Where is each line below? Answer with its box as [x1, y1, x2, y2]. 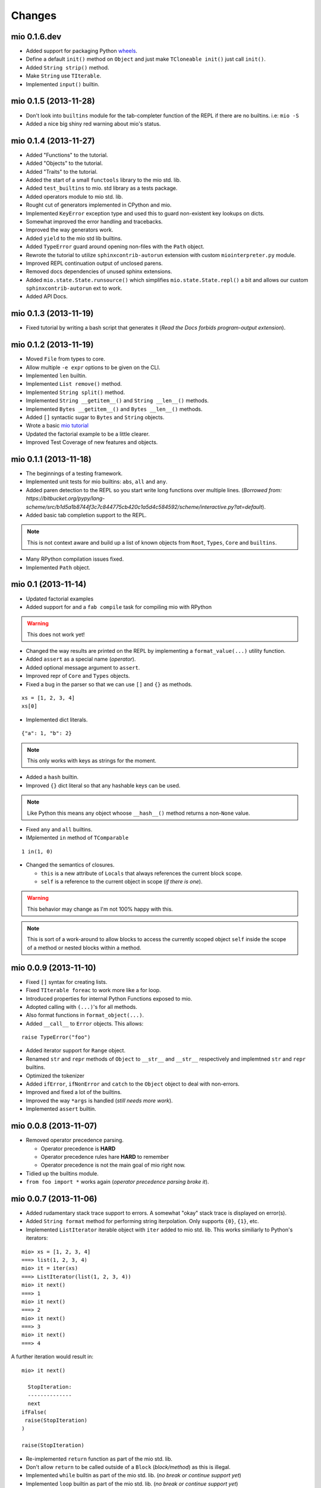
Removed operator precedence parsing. [26, 1137, 124, 1144]
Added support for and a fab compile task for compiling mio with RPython [26, 603, 212, 610]
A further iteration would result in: [11, 1353, 93, 1360]
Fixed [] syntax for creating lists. [26, 978, 108, 985]
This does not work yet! [27, 631, 85, 638]
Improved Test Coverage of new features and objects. [26, 439, 158, 446]
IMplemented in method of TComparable [26, 834, 129, 842]
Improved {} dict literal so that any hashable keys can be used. [26, 781, 181, 789]
